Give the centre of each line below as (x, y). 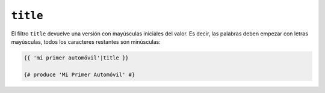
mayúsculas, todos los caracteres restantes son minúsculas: (86, 41)
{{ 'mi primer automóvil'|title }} (76, 58)
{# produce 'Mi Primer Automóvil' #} (79, 74)
